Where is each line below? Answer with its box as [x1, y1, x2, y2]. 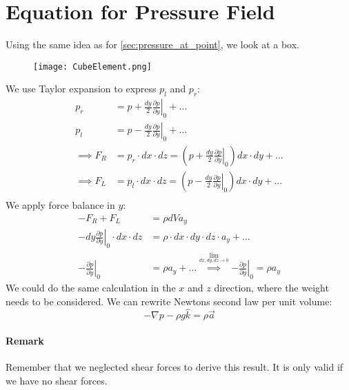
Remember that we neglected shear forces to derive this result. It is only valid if [6, 360, 343, 374]
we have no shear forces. [6, 373, 108, 387]
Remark [6, 333, 44, 348]
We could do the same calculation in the [6, 280, 176, 295]
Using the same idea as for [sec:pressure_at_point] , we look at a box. [6, 37, 299, 52]
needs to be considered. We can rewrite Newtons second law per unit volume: [6, 294, 332, 308]
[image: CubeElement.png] [33, 61, 152, 72]
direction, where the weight [214, 280, 329, 295]
